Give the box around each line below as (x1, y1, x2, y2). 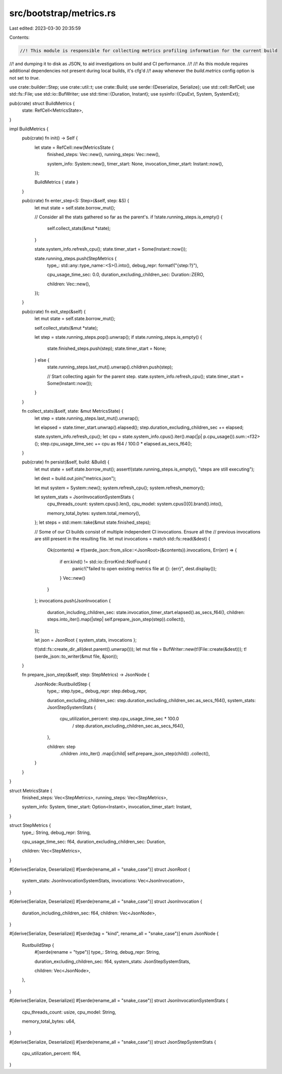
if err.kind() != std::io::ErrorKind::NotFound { (59, 559, 151, 565)
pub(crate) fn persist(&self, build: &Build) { (22, 459, 110, 465)
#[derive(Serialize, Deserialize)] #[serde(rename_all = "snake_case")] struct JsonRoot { (9, 866, 190, 873)
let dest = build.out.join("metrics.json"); (34, 476, 117, 482)
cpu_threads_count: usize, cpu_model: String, (22, 1009, 116, 1015)
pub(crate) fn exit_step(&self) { (22, 309, 86, 315)
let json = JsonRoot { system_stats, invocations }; (34, 637, 137, 643)
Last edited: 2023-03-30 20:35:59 (9, 25, 81, 31)
